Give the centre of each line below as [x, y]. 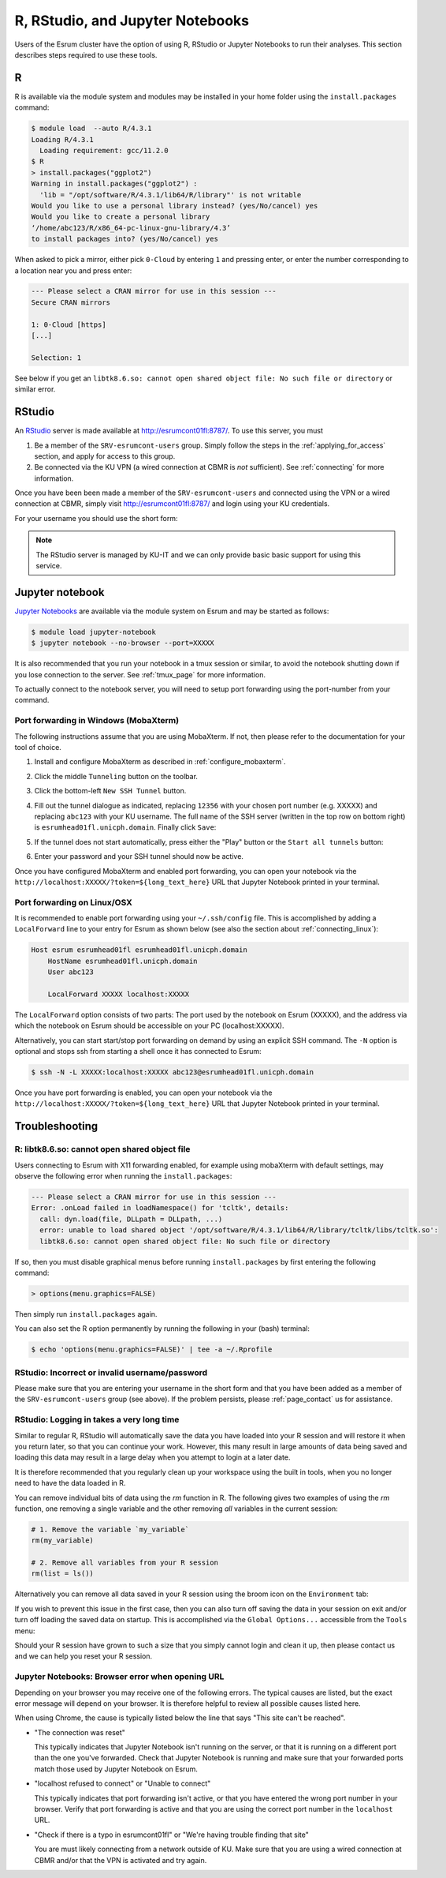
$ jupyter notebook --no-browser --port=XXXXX [123, 643]
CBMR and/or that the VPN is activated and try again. [121, 1860]
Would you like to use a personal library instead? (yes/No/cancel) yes [175, 206]
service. [49, 566]
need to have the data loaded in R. [70, 1483]
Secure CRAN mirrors [71, 302]
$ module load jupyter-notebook [94, 632]
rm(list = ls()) [63, 1574]
